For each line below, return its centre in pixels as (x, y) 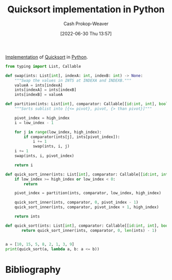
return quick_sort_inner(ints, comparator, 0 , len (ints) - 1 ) (89, 230)
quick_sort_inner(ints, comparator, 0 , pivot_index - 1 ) (77, 203)
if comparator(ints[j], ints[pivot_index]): (72, 137)
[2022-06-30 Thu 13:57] (86, 33)
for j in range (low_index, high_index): (58, 132)
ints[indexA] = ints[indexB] (46, 90)
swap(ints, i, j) (51, 146)
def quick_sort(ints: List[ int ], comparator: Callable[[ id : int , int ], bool (88, 226)
